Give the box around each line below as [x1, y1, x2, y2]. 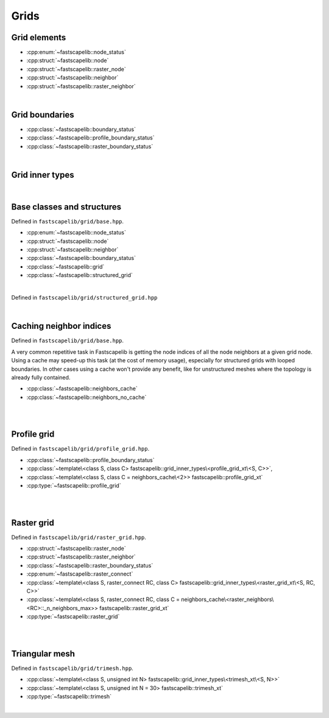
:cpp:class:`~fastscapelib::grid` [26, 262, 105, 270]
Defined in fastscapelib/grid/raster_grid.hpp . [11, 533, 146, 541]
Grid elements [11, 32, 66, 43]
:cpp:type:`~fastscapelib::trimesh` [26, 692, 112, 700]
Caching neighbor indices [11, 321, 111, 331]
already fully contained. [11, 373, 71, 381]
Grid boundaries [11, 110, 74, 120]
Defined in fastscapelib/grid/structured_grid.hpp [11, 294, 158, 301]
